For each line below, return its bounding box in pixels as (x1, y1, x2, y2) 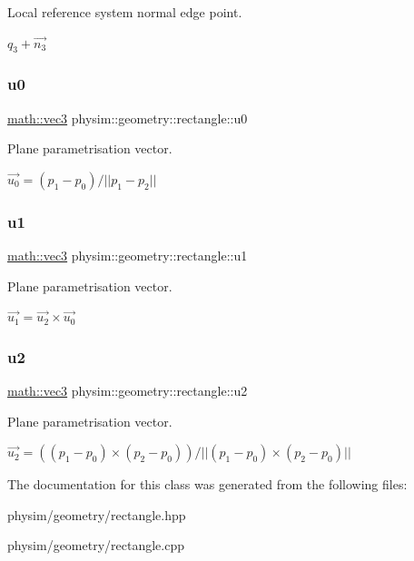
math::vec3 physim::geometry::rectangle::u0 (7, 108, 248, 127)
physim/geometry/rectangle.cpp (7, 536, 184, 555)
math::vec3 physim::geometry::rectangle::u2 (7, 381, 248, 400)
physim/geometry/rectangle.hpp (7, 505, 186, 524)
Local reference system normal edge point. (7, 3, 242, 21)
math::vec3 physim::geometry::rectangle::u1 (7, 246, 248, 265)
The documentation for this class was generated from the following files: (7, 475, 408, 494)
